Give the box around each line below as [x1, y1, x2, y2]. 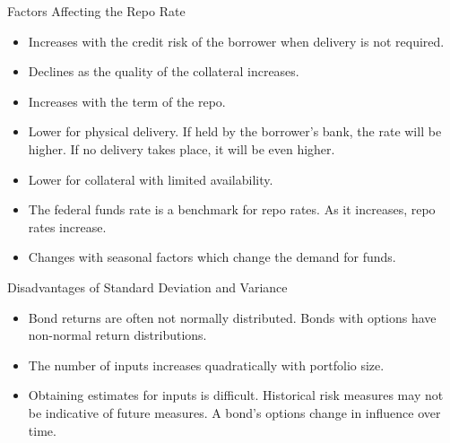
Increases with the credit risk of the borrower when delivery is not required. [28, 31, 445, 50]
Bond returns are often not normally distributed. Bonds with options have [28, 308, 437, 326]
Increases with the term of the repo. [28, 91, 226, 110]
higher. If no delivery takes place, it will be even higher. [28, 139, 335, 158]
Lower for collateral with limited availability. [28, 169, 273, 188]
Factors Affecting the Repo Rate [7, 2, 186, 20]
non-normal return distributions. [28, 326, 207, 344]
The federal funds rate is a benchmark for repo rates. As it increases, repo [28, 200, 436, 219]
